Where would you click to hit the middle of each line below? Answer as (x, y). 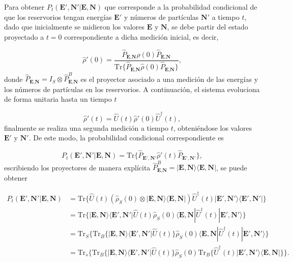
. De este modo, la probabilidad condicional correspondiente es (126, 138)
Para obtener (24, 7)
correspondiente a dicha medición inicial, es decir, (141, 36)
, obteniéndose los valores (213, 127)
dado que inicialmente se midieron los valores (75, 27)
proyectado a (24, 36)
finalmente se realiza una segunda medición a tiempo (86, 127)
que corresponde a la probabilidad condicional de (181, 7)
